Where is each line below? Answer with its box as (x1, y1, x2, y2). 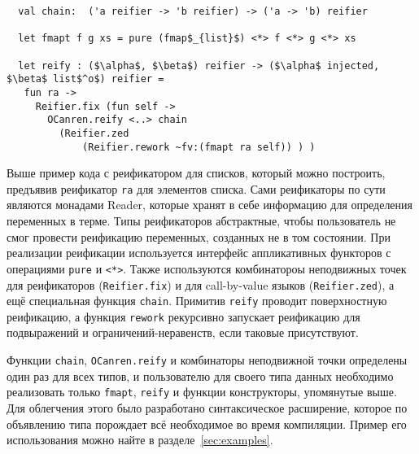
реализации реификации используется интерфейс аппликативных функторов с (7, 244, 391, 261)
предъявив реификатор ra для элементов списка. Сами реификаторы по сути (7, 180, 386, 197)
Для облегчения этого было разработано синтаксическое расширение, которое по (7, 399, 408, 416)
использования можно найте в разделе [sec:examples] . (7, 431, 273, 448)
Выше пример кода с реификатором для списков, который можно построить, (7, 164, 386, 181)
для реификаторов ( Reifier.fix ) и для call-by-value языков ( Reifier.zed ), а (7, 276, 395, 293)
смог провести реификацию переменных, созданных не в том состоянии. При (7, 228, 391, 245)
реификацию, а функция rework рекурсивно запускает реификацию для (7, 308, 360, 325)
